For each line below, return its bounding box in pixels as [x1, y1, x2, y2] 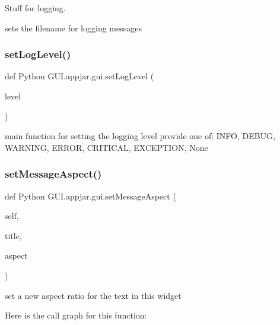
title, [5, 229, 22, 242]
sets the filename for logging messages [5, 21, 142, 34]
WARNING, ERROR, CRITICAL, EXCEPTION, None [5, 141, 208, 153]
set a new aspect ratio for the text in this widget [5, 289, 182, 301]
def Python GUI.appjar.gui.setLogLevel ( [5, 70, 154, 82]
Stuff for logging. [5, 2, 66, 14]
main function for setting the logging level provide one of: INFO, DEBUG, [5, 130, 276, 142]
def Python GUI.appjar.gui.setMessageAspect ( [5, 189, 176, 202]
